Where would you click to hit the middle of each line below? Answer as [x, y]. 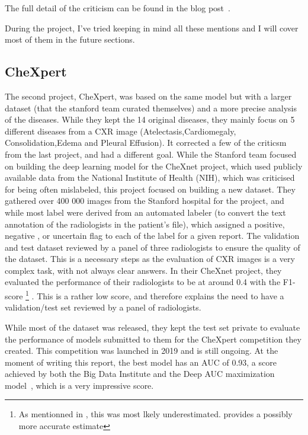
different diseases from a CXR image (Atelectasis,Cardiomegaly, [121, 131]
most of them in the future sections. [70, 39]
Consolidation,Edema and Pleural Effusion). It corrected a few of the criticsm [146, 143]
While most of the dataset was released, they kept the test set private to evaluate [153, 327]
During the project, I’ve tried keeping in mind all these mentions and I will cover [152, 28]
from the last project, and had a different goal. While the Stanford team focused [151, 154]
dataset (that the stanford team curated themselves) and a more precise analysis [151, 108]
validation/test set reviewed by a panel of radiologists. [103, 307]
